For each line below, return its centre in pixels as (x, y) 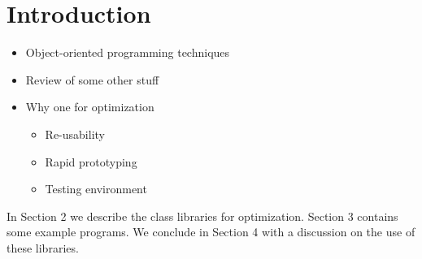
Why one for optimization (90, 107)
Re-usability (75, 134)
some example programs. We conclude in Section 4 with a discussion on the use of (211, 232)
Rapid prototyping (91, 161)
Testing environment (96, 189)
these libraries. (43, 247)
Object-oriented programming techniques (128, 52)
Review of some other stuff (92, 79)
